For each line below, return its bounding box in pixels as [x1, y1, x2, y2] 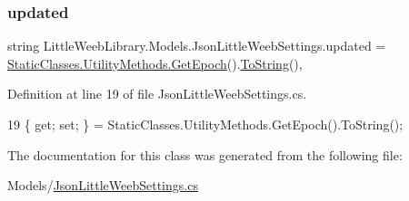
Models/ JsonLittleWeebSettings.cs [7, 176, 198, 195]
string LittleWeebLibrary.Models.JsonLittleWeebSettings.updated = [7, 36, 386, 55]
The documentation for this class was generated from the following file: [7, 145, 403, 164]
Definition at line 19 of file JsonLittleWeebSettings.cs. [7, 84, 307, 103]
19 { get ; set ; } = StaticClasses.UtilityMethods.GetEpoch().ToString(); [7, 115, 404, 133]
